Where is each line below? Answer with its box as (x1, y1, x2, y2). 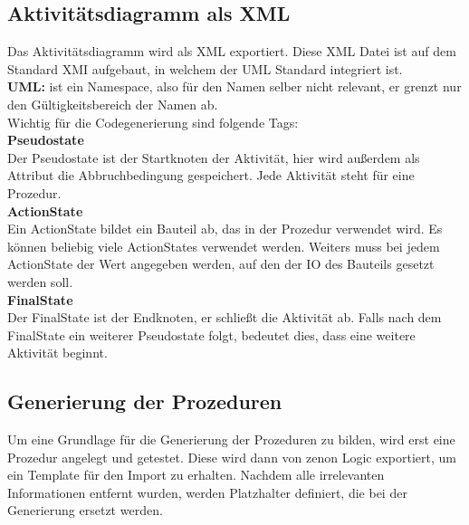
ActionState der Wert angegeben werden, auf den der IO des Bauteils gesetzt (7, 254, 435, 273)
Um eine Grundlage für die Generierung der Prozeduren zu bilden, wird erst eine (7, 430, 455, 449)
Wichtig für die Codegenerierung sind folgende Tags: (7, 112, 299, 131)
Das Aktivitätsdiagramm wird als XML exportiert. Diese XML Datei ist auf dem (7, 42, 456, 61)
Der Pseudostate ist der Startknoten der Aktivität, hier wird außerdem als (7, 148, 420, 167)
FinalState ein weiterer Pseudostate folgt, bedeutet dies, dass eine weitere (7, 325, 416, 344)
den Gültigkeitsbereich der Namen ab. (7, 94, 218, 113)
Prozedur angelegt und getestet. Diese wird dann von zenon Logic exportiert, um (7, 447, 456, 466)
